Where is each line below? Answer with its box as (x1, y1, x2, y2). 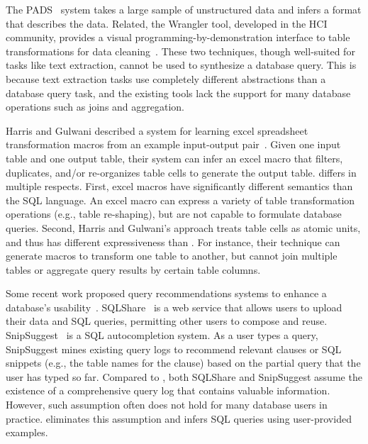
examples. (6, 425, 48, 440)
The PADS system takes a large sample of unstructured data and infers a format (6, 2, 362, 16)
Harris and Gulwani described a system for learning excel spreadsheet (6, 123, 308, 138)
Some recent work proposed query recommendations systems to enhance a (6, 286, 327, 301)
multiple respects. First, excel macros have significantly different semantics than (6, 179, 353, 194)
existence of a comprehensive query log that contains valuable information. (6, 383, 330, 398)
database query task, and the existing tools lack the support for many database (6, 85, 351, 100)
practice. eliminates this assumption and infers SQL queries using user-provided (6, 411, 352, 426)
